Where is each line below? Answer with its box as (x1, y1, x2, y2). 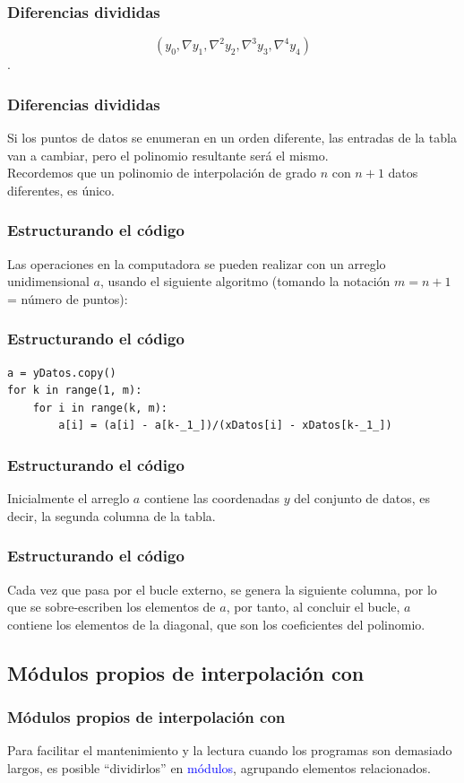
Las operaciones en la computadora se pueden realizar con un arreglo (7, 254, 386, 273)
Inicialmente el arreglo (7, 489, 130, 508)
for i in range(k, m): (32, 401, 168, 414)
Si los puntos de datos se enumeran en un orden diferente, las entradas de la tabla (7, 128, 457, 147)
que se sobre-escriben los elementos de (7, 597, 216, 616)
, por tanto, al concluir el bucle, (226, 597, 400, 616)
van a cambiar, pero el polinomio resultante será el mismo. (7, 145, 329, 164)
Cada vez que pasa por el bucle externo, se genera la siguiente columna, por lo (7, 579, 437, 598)
